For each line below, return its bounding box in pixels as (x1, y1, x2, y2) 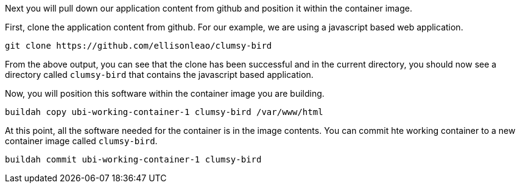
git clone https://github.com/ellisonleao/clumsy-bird (5, 41, 272, 50)
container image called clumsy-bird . (5, 136, 158, 146)
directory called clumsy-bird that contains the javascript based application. (5, 69, 314, 80)
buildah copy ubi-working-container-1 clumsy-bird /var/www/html (5, 107, 323, 117)
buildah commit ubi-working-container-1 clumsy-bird (5, 155, 262, 164)
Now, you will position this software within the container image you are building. (5, 88, 325, 99)
